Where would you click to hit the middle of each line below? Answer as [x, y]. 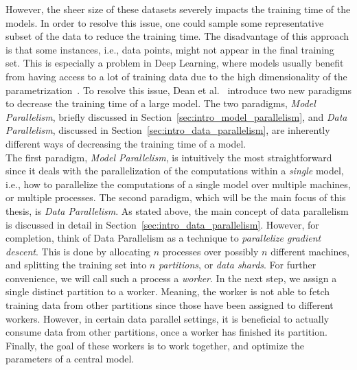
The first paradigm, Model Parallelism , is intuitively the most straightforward [169, 157]
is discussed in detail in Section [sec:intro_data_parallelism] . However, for [162, 224]
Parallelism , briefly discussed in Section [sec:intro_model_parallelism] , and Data [176, 116]
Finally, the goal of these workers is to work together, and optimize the [155, 345]
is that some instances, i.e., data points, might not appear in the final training [170, 49]
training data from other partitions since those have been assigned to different [170, 305]
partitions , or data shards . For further [237, 265]
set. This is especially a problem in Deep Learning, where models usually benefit [175, 63]
